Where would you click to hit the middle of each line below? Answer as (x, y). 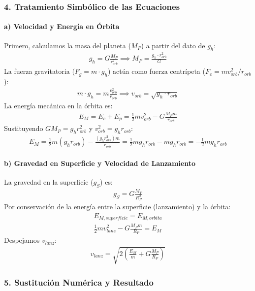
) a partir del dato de (173, 45)
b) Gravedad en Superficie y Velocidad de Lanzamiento (100, 163)
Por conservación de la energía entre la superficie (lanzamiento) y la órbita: (117, 207)
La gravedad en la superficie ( (49, 182)
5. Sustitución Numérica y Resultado (79, 282)
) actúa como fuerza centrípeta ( (156, 71)
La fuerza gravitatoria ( (39, 71)
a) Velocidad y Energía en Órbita (62, 26)
